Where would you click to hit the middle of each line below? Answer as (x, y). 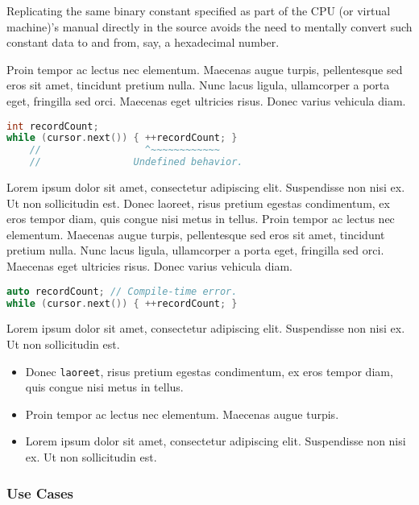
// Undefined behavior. (136, 162)
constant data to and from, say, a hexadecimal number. (143, 42)
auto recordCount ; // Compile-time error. (122, 291)
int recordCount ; (53, 126)
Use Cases (40, 493)
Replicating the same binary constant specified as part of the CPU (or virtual (199, 10)
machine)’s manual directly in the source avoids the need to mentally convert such (209, 26)
